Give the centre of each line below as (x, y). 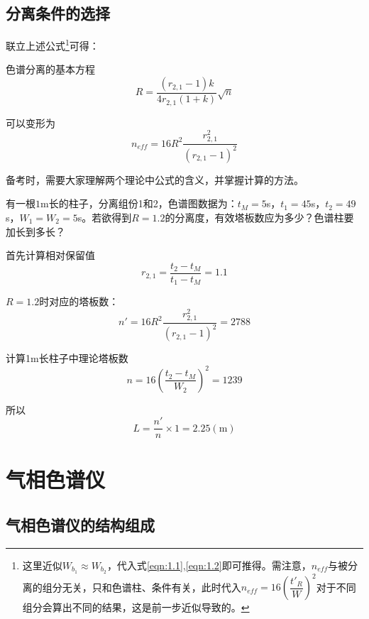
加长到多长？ (35, 231)
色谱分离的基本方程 (50, 69)
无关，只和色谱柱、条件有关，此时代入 (152, 587)
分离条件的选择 (58, 13)
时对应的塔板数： (79, 301)
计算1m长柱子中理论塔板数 (67, 358)
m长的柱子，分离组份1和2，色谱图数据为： (139, 203)
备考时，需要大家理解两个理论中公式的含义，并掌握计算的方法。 (155, 179)
